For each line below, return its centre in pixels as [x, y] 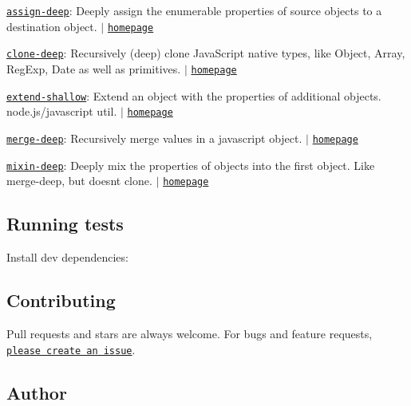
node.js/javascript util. [62, 111]
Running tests [65, 224]
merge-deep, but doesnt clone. [79, 181]
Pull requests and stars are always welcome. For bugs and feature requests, [190, 333]
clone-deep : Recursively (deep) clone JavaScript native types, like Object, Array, [206, 53]
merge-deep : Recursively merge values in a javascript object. [154, 138]
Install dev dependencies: [67, 257]
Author [37, 392]
